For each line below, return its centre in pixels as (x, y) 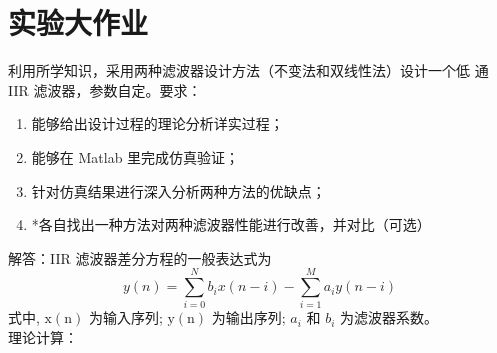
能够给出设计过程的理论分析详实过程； (157, 123)
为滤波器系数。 (389, 317)
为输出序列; (248, 317)
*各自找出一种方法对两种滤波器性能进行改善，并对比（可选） (231, 224)
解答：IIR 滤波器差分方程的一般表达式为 (140, 257)
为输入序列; (125, 317)
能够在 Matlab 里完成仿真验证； (135, 156)
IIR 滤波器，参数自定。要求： (105, 89)
